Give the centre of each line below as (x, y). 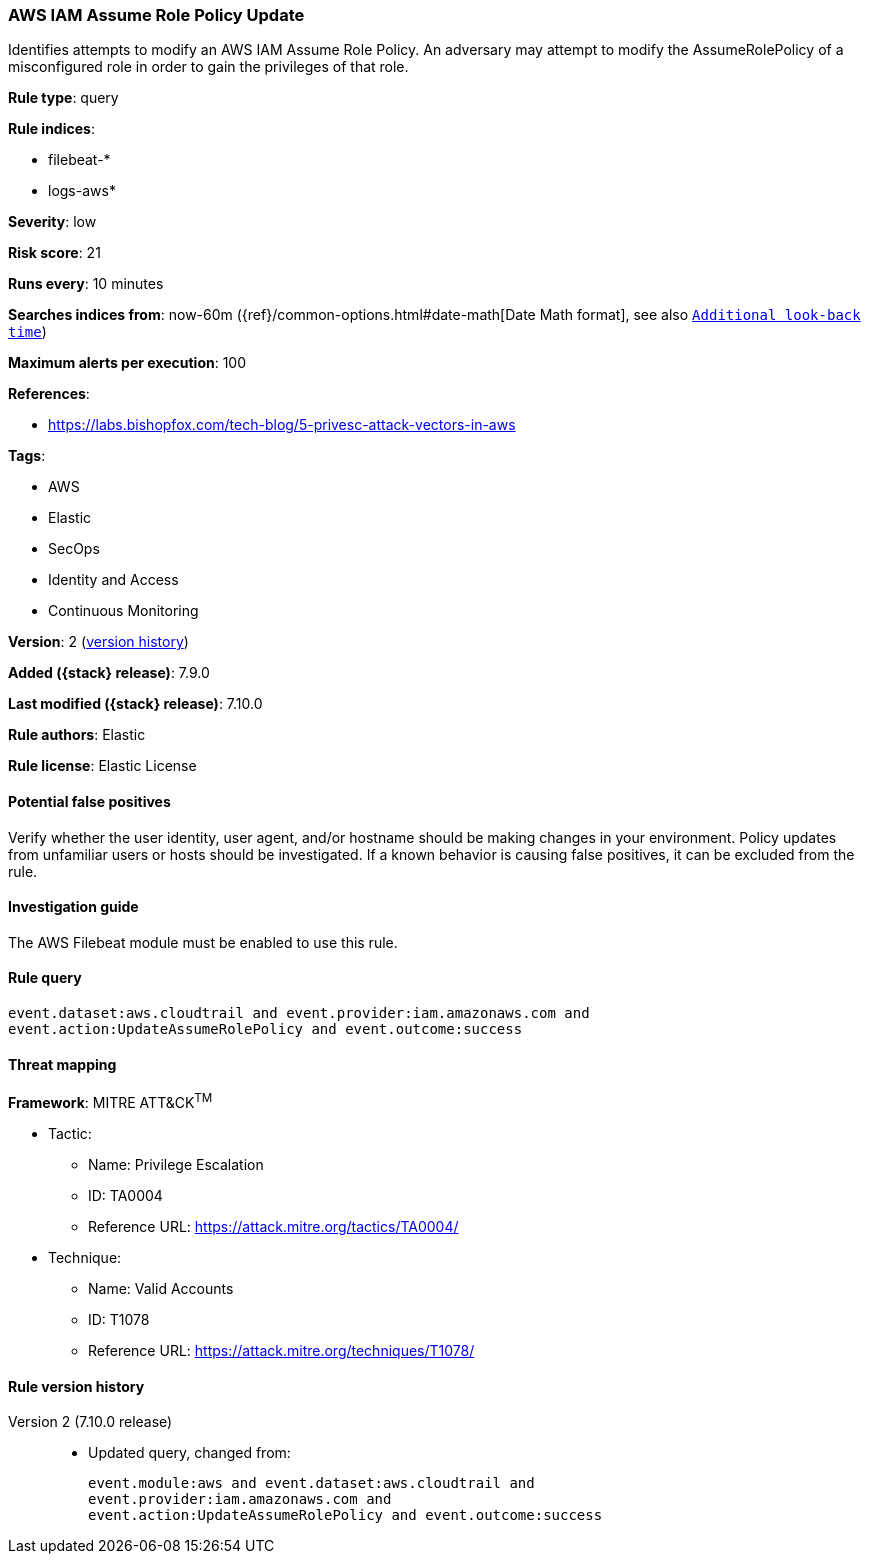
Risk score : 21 (54, 253)
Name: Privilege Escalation (176, 1164)
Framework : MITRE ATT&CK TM (110, 1101)
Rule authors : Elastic (77, 735)
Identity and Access (113, 580)
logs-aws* (82, 191)
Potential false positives (89, 801)
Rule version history (76, 1386)
